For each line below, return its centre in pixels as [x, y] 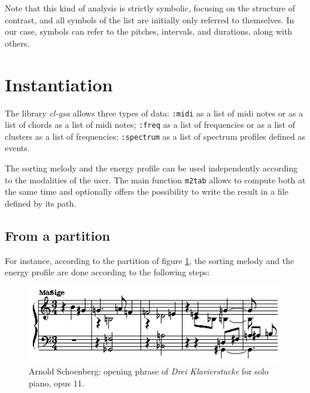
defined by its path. [41, 203]
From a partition [57, 235]
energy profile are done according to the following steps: [107, 272]
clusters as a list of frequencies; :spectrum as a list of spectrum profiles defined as [155, 136]
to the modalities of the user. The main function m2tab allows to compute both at [155, 179]
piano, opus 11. [57, 383]
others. [17, 43]
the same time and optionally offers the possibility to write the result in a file [147, 191]
